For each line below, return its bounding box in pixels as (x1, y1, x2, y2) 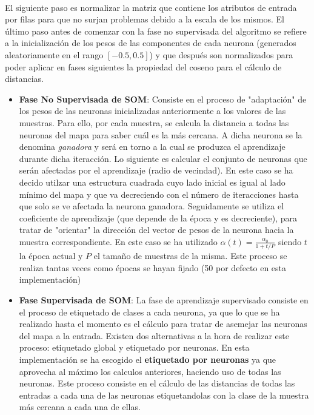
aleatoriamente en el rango (5, 48, 104, 61)
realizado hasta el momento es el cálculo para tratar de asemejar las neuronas (19, 317, 307, 330)
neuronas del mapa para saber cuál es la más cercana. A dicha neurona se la (19, 128, 302, 141)
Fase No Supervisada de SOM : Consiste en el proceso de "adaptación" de (19, 92, 307, 105)
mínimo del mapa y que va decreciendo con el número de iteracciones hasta (19, 187, 299, 200)
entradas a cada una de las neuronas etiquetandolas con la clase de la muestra (19, 388, 309, 401)
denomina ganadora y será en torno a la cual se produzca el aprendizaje (19, 140, 286, 153)
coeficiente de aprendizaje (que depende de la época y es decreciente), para (19, 211, 298, 224)
